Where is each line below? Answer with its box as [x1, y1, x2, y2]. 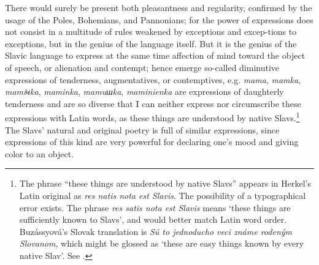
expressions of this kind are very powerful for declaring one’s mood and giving [5, 135, 299, 148]
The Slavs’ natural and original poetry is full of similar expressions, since [5, 123, 280, 136]
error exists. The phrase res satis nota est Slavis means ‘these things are [19, 201, 291, 214]
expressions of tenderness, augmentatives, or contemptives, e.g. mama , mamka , [5, 73, 301, 86]
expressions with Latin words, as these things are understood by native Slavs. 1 [5, 110, 300, 124]
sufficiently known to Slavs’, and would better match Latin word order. [19, 213, 287, 226]
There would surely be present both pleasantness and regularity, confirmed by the [5, 1, 312, 13]
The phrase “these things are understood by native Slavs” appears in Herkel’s [19, 177, 311, 190]
